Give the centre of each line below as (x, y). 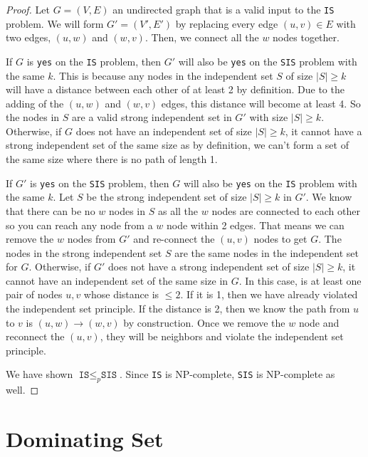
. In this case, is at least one (300, 280)
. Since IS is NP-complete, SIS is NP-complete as (227, 374)
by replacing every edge (227, 23)
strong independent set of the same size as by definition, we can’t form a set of (177, 145)
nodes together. (306, 37)
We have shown (40, 374)
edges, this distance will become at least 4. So (261, 103)
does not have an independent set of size (164, 131)
